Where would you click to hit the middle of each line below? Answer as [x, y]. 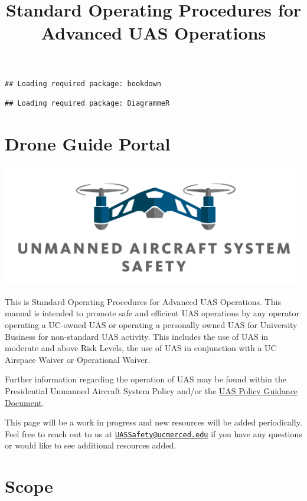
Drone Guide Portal [88, 143]
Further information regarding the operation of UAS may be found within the [146, 379]
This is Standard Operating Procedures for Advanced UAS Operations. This [143, 301]
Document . [25, 402]
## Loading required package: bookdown [83, 83]
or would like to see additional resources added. [91, 445]
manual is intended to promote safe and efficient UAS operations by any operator [152, 313]
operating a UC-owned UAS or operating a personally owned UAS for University [151, 325]
